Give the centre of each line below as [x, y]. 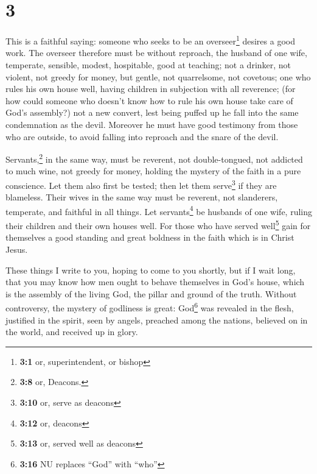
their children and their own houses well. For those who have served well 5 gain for [158, 225]
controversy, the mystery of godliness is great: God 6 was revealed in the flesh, [150, 307]
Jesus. [17, 249]
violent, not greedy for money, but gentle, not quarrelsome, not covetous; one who [158, 76]
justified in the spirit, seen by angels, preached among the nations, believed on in [157, 320]
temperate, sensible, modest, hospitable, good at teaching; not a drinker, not [148, 64]
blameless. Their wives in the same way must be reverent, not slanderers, [142, 197]
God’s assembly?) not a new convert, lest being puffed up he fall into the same [152, 112]
